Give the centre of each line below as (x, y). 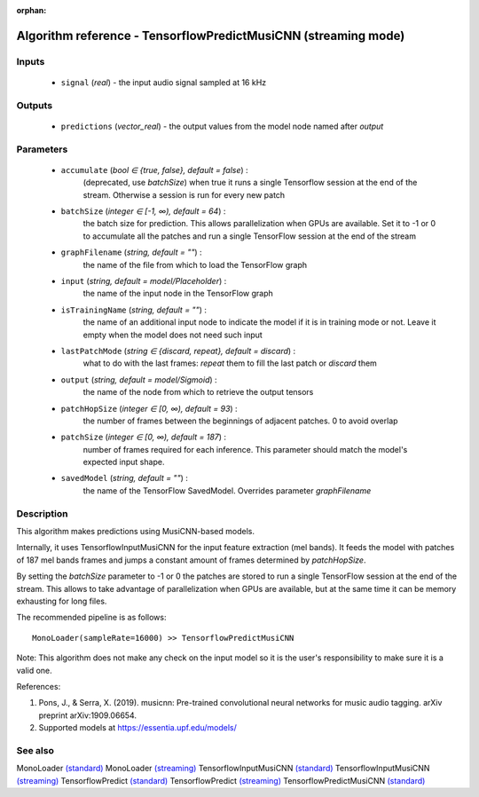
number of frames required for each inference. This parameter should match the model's (245, 449)
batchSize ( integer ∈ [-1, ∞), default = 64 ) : (143, 211)
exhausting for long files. (62, 601)
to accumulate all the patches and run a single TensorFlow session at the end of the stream (250, 236)
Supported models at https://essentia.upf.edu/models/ (137, 728)
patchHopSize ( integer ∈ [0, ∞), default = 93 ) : (149, 408)
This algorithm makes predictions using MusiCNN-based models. (135, 531)
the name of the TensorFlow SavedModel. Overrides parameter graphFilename (227, 490)
